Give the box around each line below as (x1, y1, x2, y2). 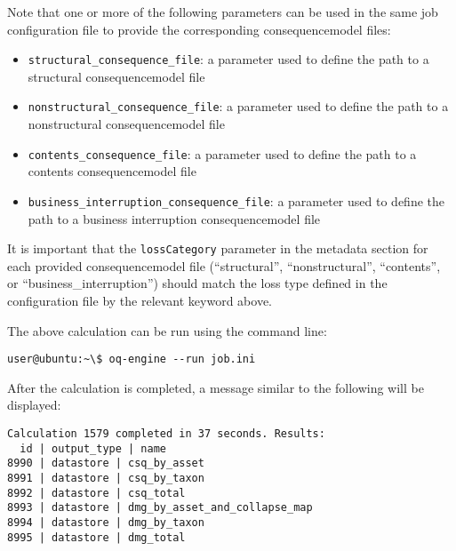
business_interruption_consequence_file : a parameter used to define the (28, 191, 444, 210)
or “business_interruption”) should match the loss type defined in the (7, 274, 388, 292)
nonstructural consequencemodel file (28, 115, 225, 133)
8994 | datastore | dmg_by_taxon (7, 516, 204, 529)
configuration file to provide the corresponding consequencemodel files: (7, 20, 391, 38)
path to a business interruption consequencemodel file (28, 209, 321, 228)
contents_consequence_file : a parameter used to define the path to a (28, 144, 417, 163)
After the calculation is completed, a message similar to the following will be (7, 378, 424, 396)
